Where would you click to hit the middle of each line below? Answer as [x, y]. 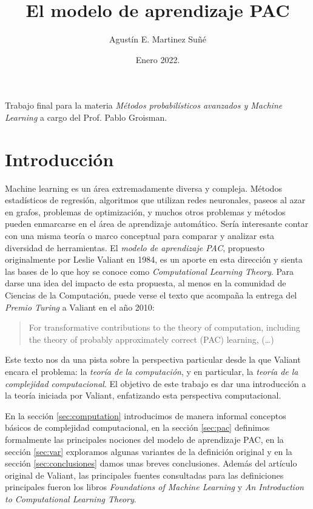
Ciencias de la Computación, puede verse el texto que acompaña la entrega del [151, 295]
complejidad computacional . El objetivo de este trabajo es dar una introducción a [156, 383]
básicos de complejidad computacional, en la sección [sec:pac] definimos [137, 427]
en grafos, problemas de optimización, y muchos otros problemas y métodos [145, 211]
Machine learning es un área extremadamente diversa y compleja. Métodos [143, 188]
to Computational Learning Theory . [71, 498]
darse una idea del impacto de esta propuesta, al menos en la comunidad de [146, 283]
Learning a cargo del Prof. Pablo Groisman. [86, 117]
